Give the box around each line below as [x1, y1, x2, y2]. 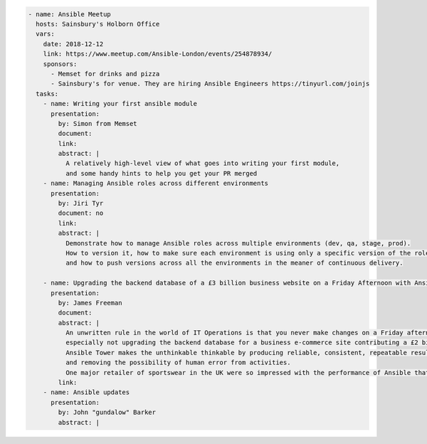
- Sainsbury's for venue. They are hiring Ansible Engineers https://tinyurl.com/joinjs [51, 80, 370, 88]
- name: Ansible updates [43, 388, 130, 396]
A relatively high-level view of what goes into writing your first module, [65, 159, 340, 167]
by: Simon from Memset [58, 120, 138, 127]
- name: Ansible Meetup [28, 10, 112, 18]
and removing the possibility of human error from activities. [65, 359, 291, 366]
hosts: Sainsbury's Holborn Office [36, 20, 160, 28]
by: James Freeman [58, 299, 122, 307]
